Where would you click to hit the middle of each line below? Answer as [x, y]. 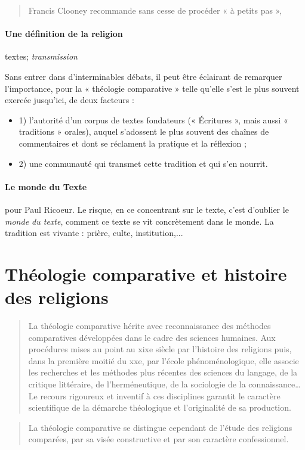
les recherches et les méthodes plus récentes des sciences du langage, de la [163, 372]
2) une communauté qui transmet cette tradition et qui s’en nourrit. [143, 163]
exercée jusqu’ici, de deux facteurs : [70, 100]
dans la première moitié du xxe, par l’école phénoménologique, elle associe [164, 360]
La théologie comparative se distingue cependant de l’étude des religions [160, 427]
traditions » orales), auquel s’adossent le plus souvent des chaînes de [144, 131]
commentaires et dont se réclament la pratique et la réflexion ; [133, 143]
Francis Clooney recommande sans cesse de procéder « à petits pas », [155, 10]
